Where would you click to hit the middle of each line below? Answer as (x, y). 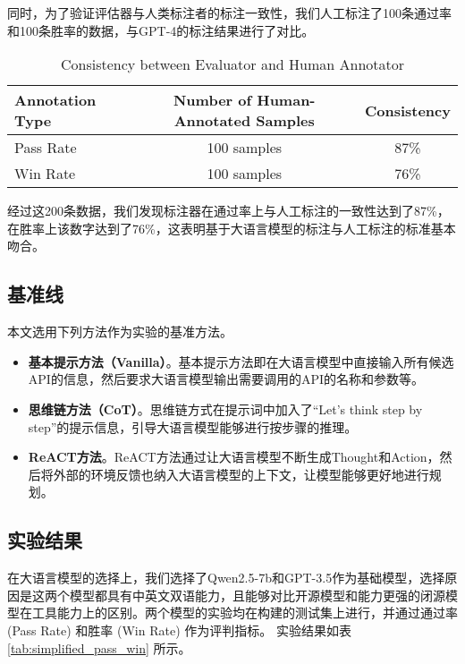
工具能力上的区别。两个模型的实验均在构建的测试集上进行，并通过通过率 (245, 613)
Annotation (55, 100)
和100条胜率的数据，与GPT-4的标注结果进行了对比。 (161, 30)
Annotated (212, 121)
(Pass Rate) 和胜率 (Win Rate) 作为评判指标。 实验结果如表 (179, 630)
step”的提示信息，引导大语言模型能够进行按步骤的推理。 (193, 426)
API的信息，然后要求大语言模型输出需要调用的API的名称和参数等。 (226, 379)
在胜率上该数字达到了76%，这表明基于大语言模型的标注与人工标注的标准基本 (232, 228)
